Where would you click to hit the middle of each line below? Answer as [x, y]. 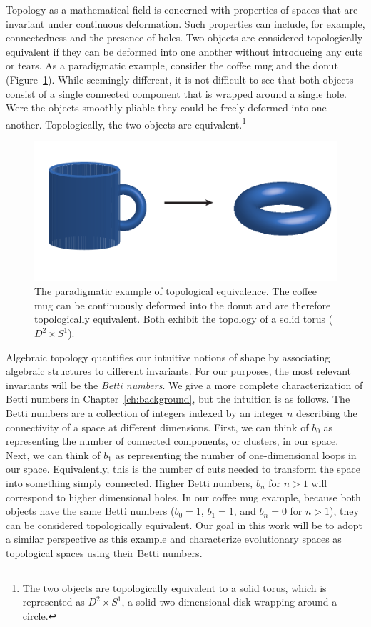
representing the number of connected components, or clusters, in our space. [172, 441]
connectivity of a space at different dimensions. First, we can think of [157, 427]
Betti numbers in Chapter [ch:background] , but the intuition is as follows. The [178, 399]
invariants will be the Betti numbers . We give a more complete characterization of [184, 385]
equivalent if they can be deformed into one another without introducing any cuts [184, 51]
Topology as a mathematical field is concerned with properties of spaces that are [182, 9]
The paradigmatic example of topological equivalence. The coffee [176, 291]
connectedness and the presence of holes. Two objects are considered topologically [184, 37]
